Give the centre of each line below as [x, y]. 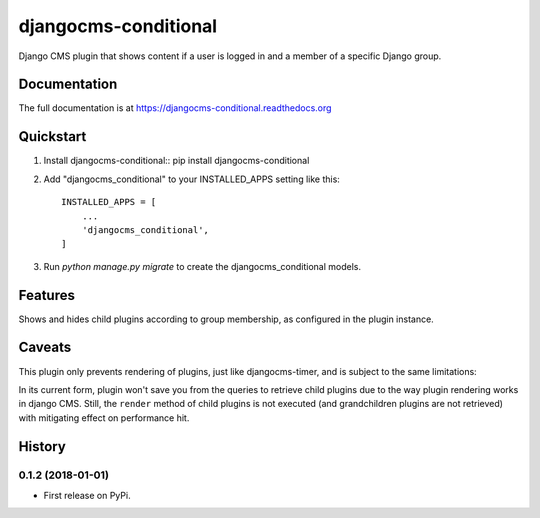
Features [46, 295]
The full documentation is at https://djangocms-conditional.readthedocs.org [175, 108]
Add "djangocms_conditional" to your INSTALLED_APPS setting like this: [191, 179]
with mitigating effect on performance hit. [104, 417]
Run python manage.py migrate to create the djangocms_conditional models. [202, 266]
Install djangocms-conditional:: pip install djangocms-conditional [176, 161]
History [42, 446]
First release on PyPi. [87, 495]
